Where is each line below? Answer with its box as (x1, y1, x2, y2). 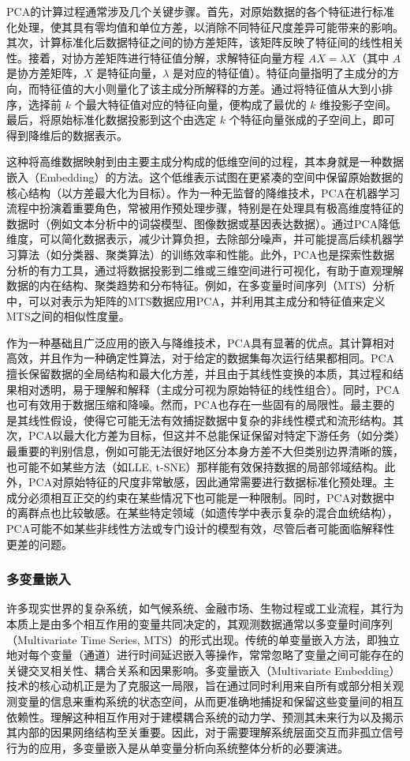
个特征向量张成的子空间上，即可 (229, 111, 395, 128)
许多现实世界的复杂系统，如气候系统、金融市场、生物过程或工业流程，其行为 (6, 600, 404, 617)
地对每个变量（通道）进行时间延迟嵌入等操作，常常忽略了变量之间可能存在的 (6, 647, 404, 663)
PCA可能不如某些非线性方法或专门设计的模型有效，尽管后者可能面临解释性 (6, 520, 395, 536)
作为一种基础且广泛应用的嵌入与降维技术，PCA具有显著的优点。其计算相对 (6, 334, 395, 351)
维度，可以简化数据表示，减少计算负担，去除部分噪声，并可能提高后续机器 (6, 231, 393, 247)
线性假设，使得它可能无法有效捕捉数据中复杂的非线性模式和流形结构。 (28, 411, 393, 428)
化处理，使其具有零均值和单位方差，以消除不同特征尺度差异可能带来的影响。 (6, 18, 404, 35)
